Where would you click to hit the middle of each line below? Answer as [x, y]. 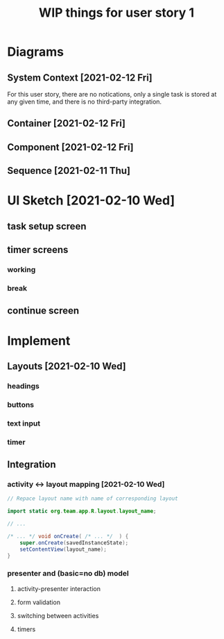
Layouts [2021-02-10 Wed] [67, 366]
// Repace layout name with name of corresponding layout [93, 499]
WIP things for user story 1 [117, 13]
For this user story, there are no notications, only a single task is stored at [112, 94]
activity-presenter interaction [59, 588]
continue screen [43, 311]
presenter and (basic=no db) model [68, 574]
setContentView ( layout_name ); [63, 549]
